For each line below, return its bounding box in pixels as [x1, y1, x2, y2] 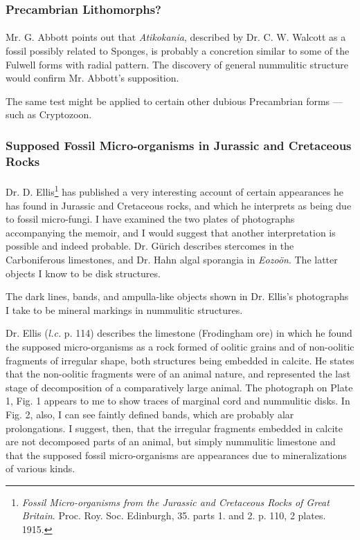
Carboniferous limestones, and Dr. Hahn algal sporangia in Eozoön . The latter [6, 252, 338, 266]
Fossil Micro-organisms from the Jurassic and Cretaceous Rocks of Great [21, 494, 330, 509]
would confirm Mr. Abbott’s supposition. [6, 71, 179, 85]
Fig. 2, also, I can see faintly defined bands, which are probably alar [6, 407, 294, 421]
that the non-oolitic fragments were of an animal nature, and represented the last [6, 366, 351, 381]
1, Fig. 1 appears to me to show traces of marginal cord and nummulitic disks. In [6, 393, 350, 408]
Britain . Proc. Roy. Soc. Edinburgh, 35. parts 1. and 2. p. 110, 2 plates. [21, 508, 326, 523]
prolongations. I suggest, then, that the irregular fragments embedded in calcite [6, 420, 343, 435]
